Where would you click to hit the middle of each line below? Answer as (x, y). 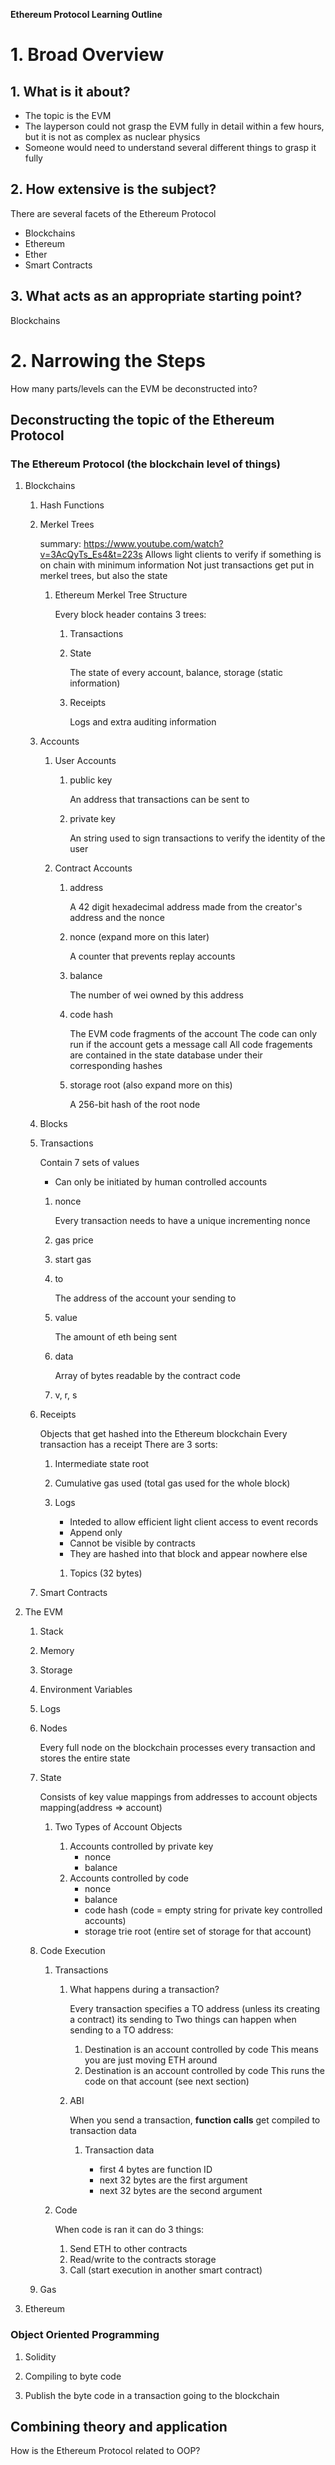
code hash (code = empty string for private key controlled (203, 1910)
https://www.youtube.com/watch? (153, 544)
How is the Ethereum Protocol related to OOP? (105, 2451)
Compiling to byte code (73, 2376)
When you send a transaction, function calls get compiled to (195, 2120)
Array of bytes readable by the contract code (147, 1376)
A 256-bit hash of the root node (135, 1105)
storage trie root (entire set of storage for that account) (198, 1931)
